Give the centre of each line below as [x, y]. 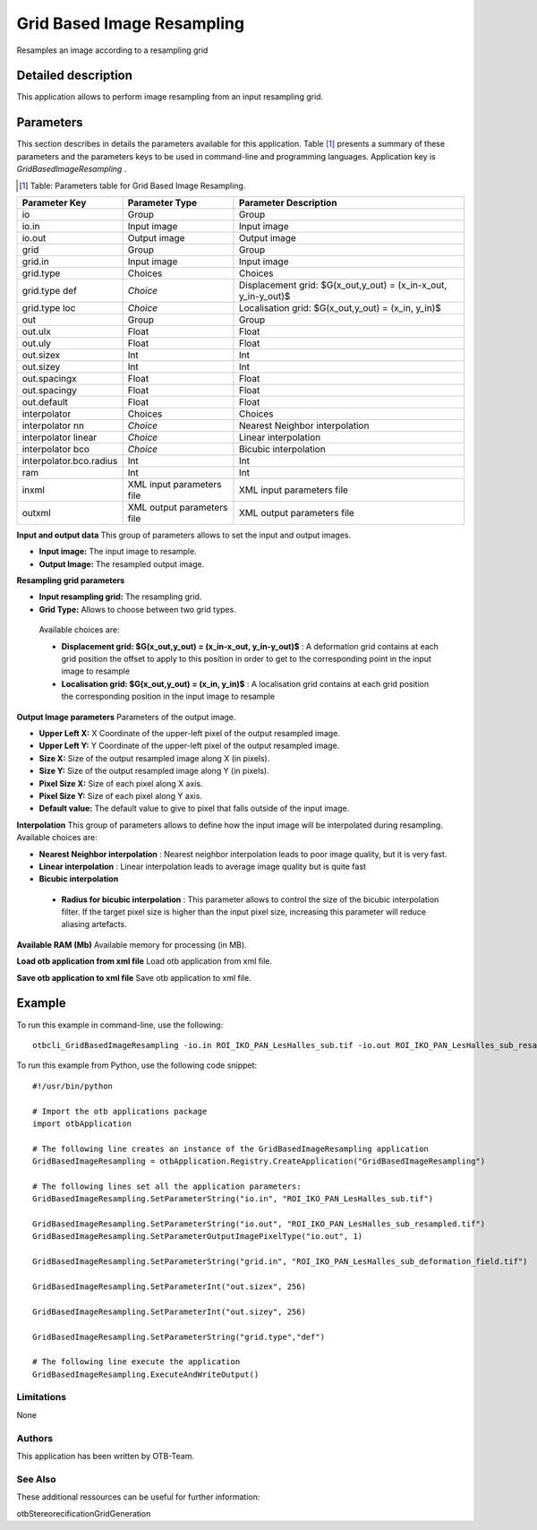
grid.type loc [49, 307]
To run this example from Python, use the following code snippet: [137, 1065]
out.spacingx [50, 378]
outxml [36, 512]
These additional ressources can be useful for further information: [138, 1497]
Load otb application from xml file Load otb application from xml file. [145, 961]
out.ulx [36, 331]
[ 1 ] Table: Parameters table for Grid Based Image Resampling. [132, 185]
